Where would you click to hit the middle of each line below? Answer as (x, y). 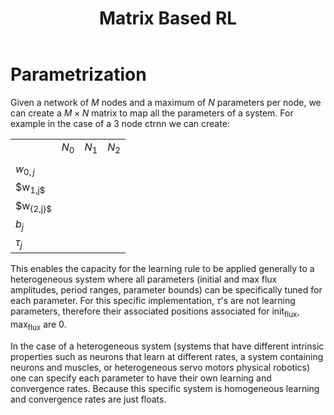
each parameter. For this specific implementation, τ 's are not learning (153, 301)
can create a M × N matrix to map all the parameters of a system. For (152, 113)
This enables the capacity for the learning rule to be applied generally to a (162, 269)
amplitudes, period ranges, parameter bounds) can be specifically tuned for (166, 290)
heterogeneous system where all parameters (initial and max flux (144, 279)
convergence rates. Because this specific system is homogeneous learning (165, 388)
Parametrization (78, 74)
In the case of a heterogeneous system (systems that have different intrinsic (167, 346)
